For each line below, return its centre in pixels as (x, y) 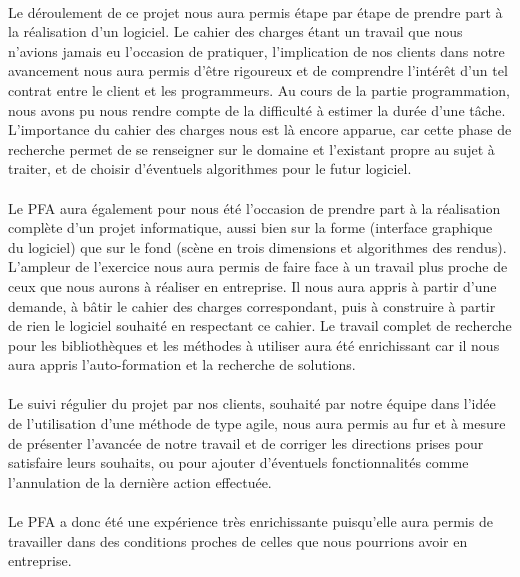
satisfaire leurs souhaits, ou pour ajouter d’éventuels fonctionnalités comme (238, 462)
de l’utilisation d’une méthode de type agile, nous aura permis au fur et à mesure (257, 423)
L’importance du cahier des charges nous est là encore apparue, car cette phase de (260, 129)
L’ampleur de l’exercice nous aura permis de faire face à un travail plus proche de (258, 266)
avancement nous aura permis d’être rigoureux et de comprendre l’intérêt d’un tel (258, 70)
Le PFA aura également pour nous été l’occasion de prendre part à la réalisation (254, 207)
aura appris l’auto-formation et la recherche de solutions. (182, 364)
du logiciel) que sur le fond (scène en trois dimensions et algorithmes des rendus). (257, 246)
